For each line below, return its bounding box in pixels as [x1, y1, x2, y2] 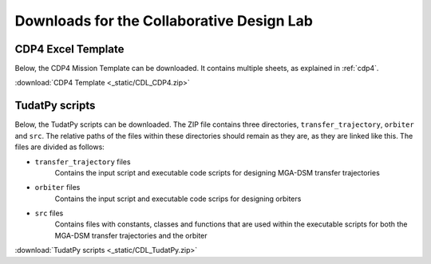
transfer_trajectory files [34, 156, 131, 167]
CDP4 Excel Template [14, 42, 125, 56]
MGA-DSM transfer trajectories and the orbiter [54, 231, 208, 240]
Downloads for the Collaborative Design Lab [14, 12, 313, 30]
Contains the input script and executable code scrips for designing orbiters [54, 194, 302, 203]
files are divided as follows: [14, 142, 105, 152]
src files [34, 208, 64, 219]
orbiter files [34, 183, 81, 192]
